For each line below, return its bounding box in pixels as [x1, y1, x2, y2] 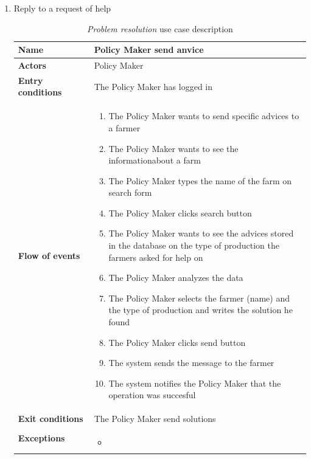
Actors [18, 59, 46, 72]
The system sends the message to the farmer [108, 356, 274, 369]
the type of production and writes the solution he [108, 303, 293, 316]
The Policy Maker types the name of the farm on [108, 174, 292, 187]
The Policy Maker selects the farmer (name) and [108, 291, 290, 304]
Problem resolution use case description [86, 22, 233, 35]
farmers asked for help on [108, 250, 203, 263]
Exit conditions [18, 412, 83, 425]
